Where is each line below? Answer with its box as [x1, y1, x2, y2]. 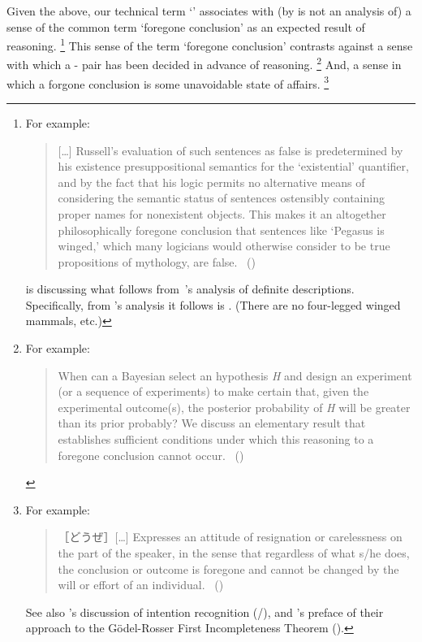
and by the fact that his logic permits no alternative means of [58, 173, 365, 190]
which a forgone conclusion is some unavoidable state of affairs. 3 [6, 72, 329, 92]
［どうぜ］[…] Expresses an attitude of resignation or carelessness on [58, 528, 403, 545]
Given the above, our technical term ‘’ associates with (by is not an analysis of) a [6, 2, 411, 19]
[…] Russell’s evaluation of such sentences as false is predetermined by [58, 141, 403, 158]
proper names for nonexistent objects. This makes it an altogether [58, 205, 386, 222]
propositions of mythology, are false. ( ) [58, 253, 256, 270]
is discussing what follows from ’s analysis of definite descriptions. [25, 280, 355, 297]
